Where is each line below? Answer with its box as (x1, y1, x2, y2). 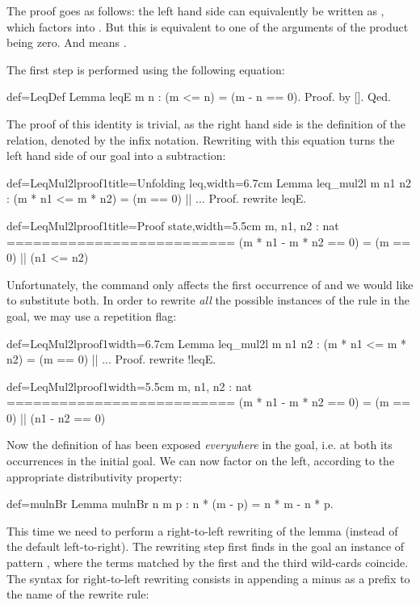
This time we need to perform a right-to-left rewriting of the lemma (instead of (6, 522, 398, 539)
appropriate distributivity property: (6, 468, 183, 485)
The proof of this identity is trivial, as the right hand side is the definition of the (6, 115, 406, 132)
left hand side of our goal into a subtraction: (6, 147, 226, 164)
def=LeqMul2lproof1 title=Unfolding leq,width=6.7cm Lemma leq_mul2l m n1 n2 (6, 174, 411, 191)
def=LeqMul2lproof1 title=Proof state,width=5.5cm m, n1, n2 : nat (6, 216, 339, 233)
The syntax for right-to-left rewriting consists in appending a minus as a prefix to (6, 569, 410, 586)
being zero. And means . (6, 34, 127, 51)
